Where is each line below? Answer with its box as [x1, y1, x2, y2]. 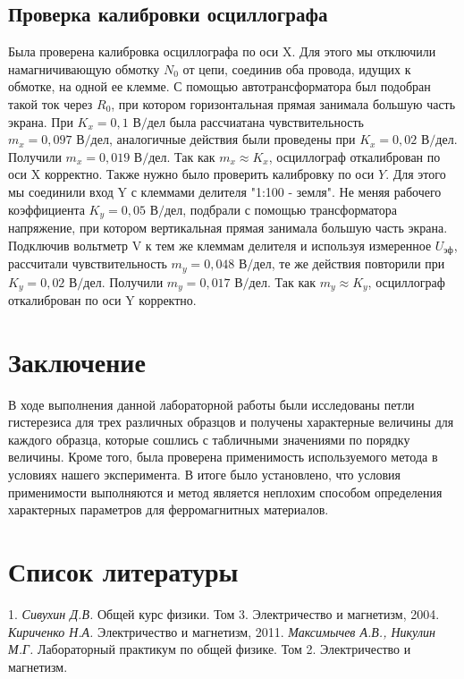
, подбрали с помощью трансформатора [182, 199, 397, 218]
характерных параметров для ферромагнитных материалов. [8, 500, 329, 519]
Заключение [8, 343, 146, 379]
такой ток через [8, 94, 93, 113]
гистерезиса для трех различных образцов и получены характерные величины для [8, 412, 454, 431]
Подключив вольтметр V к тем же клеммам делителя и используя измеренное [8, 235, 432, 254]
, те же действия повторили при [271, 254, 445, 273]
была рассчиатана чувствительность [169, 112, 364, 131]
